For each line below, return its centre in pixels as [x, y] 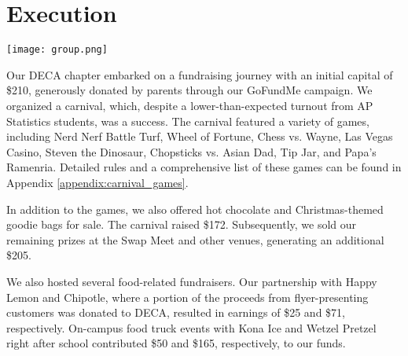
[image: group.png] [57, 50]
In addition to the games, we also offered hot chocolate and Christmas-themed [195, 209]
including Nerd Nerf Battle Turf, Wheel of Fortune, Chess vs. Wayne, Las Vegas [200, 136]
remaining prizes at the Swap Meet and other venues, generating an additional [195, 239]
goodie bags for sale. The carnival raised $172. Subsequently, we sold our [182, 224]
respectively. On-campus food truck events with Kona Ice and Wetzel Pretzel [191, 327]
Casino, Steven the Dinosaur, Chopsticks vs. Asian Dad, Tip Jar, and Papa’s [191, 151]
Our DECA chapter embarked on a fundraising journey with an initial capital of [200, 74]
